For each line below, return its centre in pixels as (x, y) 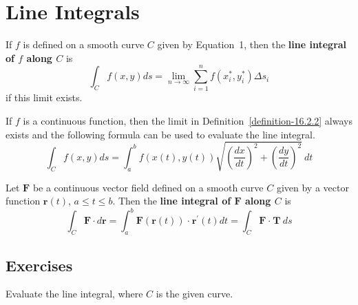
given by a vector (313, 187)
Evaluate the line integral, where (74, 294)
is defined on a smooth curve (84, 44)
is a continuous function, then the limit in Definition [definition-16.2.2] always (188, 121)
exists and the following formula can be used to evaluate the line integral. (160, 134)
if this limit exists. (44, 97)
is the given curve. (194, 294)
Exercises (39, 265)
